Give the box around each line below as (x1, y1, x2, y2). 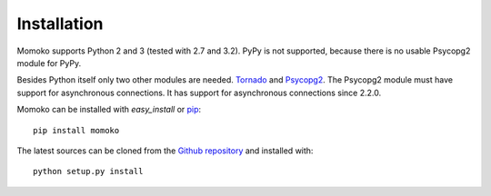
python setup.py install (33, 166, 144, 177)
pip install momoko (33, 125, 120, 135)
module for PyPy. (16, 57, 82, 68)
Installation (16, 14, 104, 34)
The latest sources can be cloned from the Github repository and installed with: (16, 145, 314, 156)
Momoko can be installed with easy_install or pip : (16, 104, 202, 115)
